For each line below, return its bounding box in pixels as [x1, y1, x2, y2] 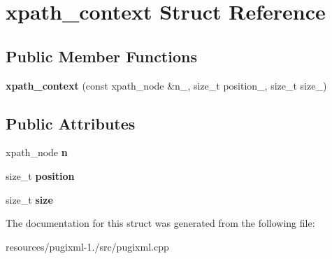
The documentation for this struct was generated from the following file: [6, 216, 315, 230]
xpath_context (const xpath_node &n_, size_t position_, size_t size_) [6, 78, 327, 92]
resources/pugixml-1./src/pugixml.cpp [6, 239, 169, 253]
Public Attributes [6, 112, 136, 134]
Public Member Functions [6, 45, 197, 66]
